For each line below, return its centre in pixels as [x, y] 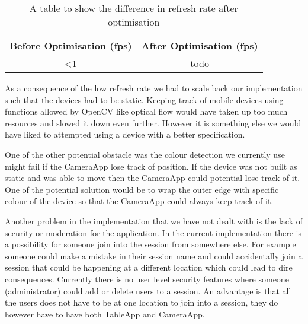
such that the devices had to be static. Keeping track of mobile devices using [144, 99]
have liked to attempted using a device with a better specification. [125, 134]
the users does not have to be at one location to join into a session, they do [142, 302]
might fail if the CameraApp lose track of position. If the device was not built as [151, 166]
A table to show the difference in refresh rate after [134, 8]
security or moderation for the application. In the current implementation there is [153, 232]
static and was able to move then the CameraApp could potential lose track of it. [153, 178]
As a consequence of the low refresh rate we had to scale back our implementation [154, 88]
